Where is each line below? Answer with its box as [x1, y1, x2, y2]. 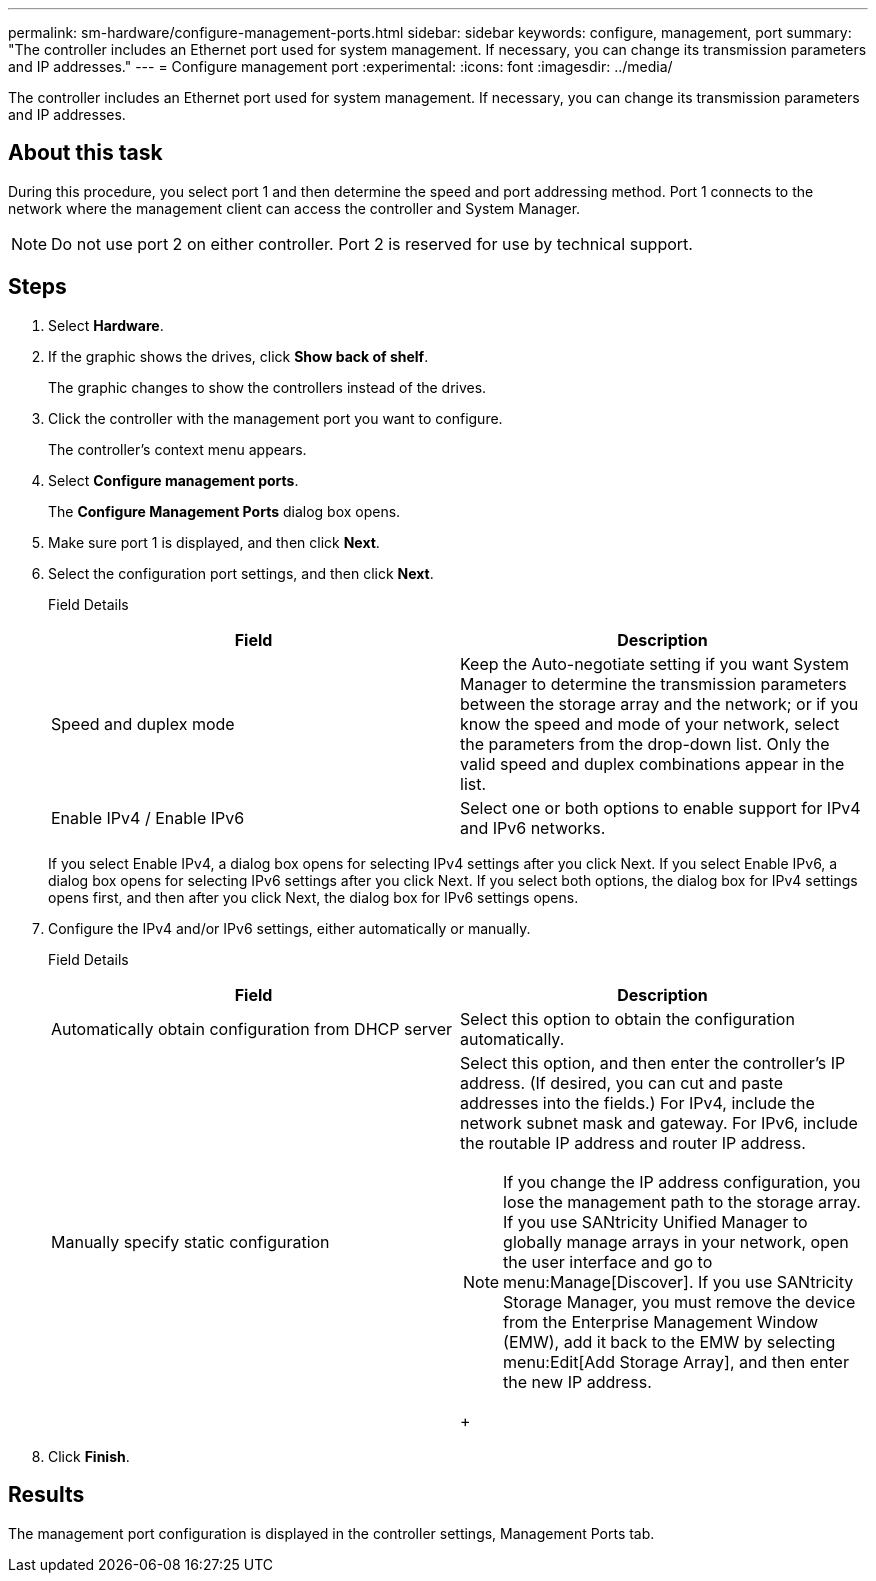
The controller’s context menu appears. [48, 440, 307, 458]
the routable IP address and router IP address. [460, 1132, 806, 1153]
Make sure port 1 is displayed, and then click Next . [48, 533, 380, 551]
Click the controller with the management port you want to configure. [48, 409, 503, 427]
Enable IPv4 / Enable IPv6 [51, 807, 245, 828]
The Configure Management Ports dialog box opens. [48, 502, 401, 520]
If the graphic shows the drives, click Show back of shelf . [48, 347, 429, 365]
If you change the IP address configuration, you [503, 1171, 861, 1192]
